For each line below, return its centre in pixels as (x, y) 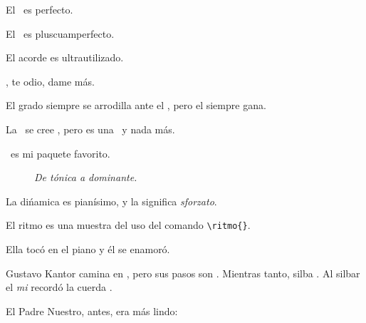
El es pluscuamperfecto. (60, 33)
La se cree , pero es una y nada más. (90, 129)
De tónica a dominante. (86, 177)
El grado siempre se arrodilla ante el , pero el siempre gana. (136, 105)
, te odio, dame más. (50, 81)
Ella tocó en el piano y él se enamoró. (88, 249)
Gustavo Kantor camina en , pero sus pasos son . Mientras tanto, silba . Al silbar (183, 273)
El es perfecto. (40, 9)
